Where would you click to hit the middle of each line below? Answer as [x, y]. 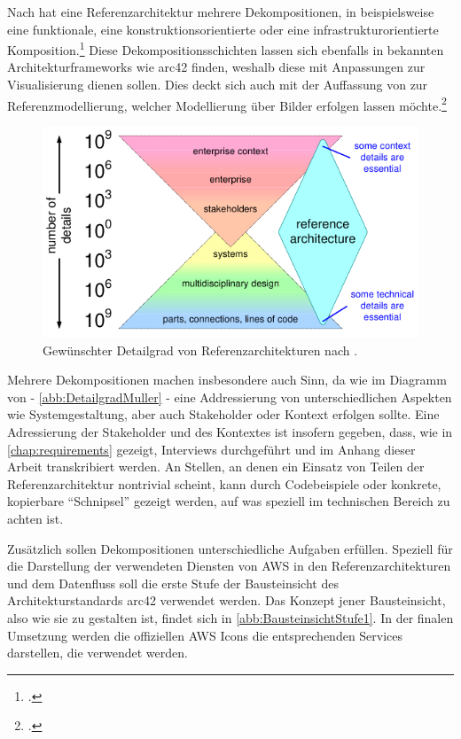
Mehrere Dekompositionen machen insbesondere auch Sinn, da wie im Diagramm [227, 380]
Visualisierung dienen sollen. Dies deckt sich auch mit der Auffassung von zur [218, 85]
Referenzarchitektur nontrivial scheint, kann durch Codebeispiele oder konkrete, [224, 483]
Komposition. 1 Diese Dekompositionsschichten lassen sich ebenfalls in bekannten [226, 48]
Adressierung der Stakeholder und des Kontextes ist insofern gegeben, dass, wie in [230, 432]
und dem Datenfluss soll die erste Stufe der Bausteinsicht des [173, 583]
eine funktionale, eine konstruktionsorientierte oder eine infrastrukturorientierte [223, 29]
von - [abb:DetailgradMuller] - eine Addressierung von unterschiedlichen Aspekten [230, 397]
